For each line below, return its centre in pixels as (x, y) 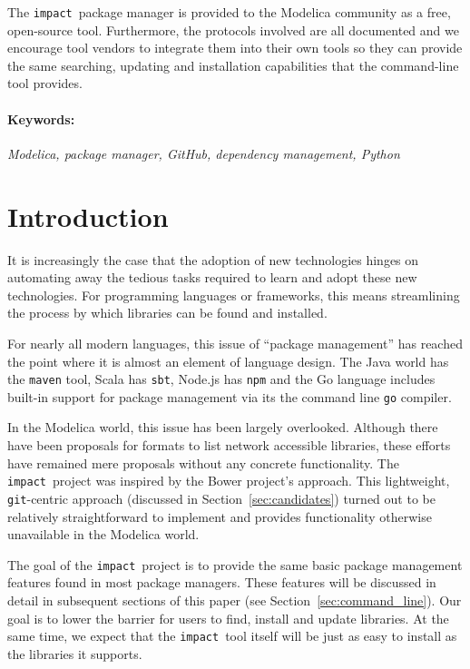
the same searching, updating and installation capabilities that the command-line (233, 65)
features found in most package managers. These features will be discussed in (222, 582)
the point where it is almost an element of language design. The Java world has (228, 361)
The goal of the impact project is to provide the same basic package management (235, 564)
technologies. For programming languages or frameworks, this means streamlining (234, 295)
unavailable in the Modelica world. (103, 534)
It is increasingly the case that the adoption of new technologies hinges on (213, 259)
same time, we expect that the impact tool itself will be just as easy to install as (232, 636)
